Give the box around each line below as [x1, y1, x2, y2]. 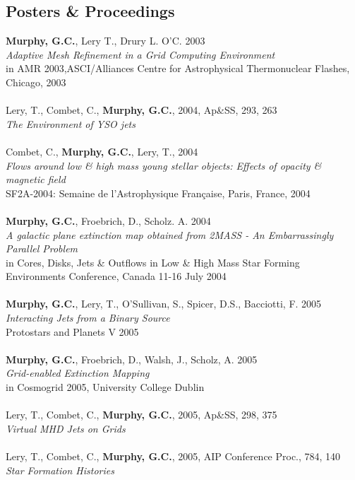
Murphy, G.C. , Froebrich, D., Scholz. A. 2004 [6, 213, 211, 228]
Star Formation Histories [6, 462, 114, 477]
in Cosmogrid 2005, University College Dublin [6, 380, 205, 394]
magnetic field [6, 172, 66, 187]
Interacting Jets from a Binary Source [6, 310, 170, 325]
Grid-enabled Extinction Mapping [6, 365, 150, 380]
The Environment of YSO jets [6, 116, 136, 131]
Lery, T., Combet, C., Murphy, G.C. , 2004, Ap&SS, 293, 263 [6, 103, 277, 117]
